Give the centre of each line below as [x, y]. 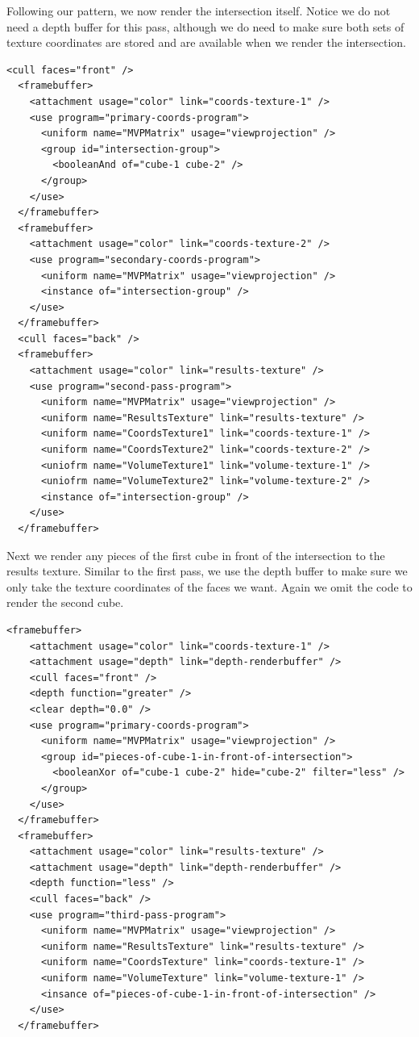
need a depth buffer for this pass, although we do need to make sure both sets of [205, 26]
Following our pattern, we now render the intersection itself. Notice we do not [199, 10]
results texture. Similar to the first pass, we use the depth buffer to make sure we [207, 571]
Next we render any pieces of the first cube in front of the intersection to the [196, 555]
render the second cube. [65, 602]
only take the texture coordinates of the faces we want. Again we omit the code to [209, 586]
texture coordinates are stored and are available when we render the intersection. [206, 42]
